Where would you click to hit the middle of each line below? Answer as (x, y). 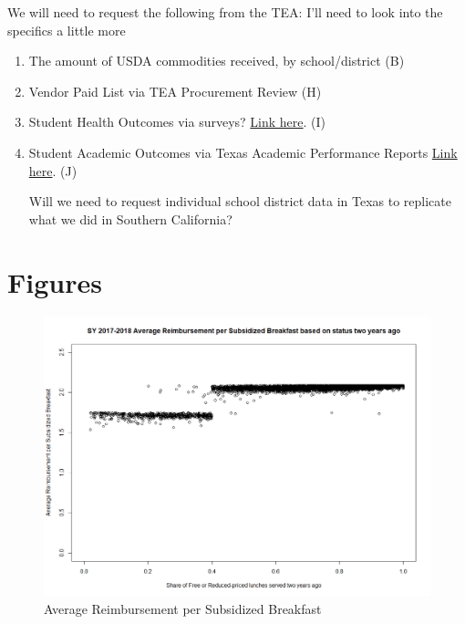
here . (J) (53, 170)
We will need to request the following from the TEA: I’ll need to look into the (225, 12)
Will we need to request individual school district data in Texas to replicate (240, 201)
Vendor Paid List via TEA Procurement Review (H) (175, 91)
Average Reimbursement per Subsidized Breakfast (183, 609)
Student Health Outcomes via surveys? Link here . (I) (177, 122)
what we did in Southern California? (130, 218)
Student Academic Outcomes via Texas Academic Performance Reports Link (243, 152)
